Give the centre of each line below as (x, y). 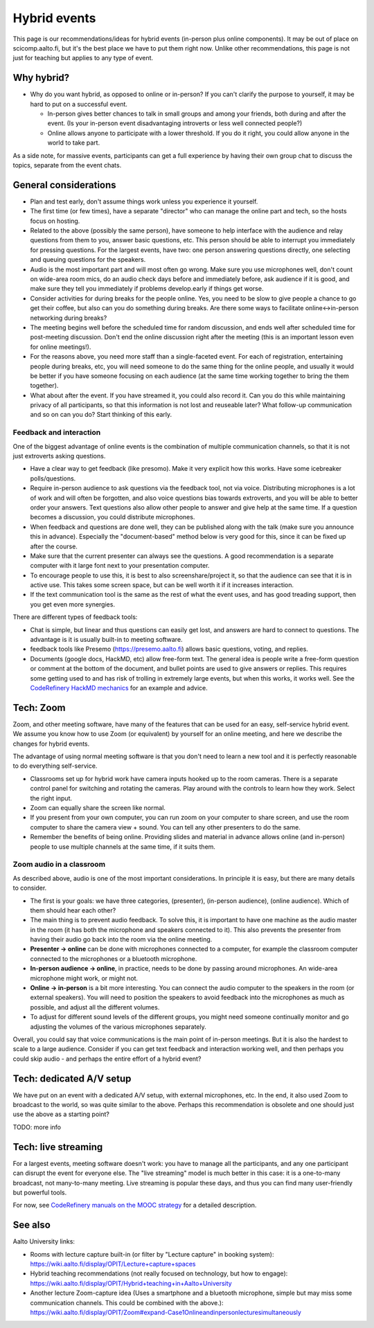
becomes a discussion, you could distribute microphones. (113, 517)
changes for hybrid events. (51, 744)
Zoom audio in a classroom (59, 864)
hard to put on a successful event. (79, 104)
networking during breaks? (69, 318)
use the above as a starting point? (61, 1114)
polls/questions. (53, 478)
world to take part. (74, 143)
